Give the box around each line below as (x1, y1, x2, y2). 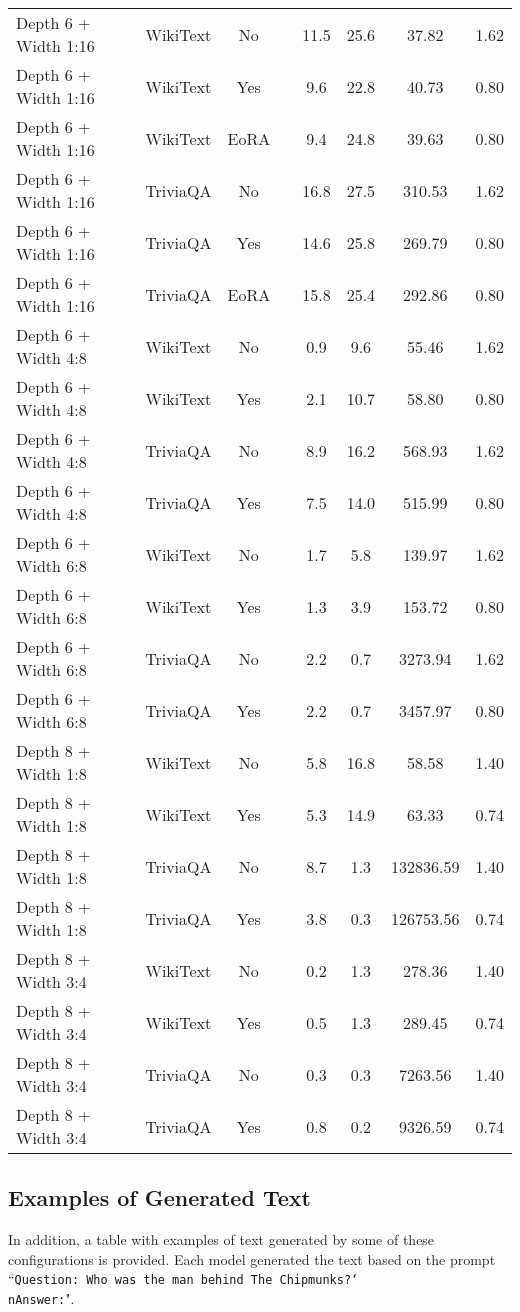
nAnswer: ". (8, 1288, 75, 1309)
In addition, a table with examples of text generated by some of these (8, 1229, 435, 1250)
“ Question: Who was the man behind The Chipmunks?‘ (8, 1268, 359, 1289)
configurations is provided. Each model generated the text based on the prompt (8, 1248, 496, 1269)
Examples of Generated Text (8, 1182, 311, 1213)
